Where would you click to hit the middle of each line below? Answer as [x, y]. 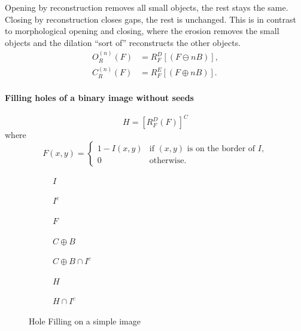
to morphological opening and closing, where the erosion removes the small [142, 31]
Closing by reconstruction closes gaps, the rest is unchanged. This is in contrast [151, 19]
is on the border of [221, 148]
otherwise [167, 160]
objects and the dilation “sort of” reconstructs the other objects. [123, 42]
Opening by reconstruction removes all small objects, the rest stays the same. [147, 7]
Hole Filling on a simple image [85, 321]
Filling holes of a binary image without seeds [99, 97]
